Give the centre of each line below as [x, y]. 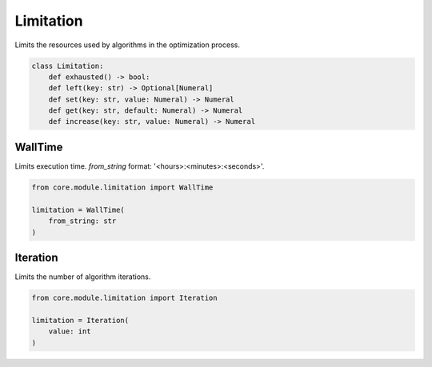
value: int [70, 331]
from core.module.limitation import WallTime [122, 187]
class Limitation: [68, 66]
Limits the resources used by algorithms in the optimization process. [127, 45]
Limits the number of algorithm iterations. [83, 277]
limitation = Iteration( [80, 320]
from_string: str [82, 221]
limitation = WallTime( [78, 209]
